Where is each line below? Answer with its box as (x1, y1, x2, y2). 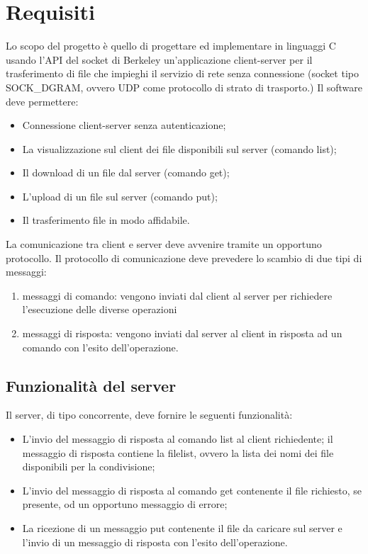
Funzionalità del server (6, 374, 177, 396)
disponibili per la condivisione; (22, 459, 155, 474)
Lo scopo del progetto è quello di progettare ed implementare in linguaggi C (6, 38, 336, 53)
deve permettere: (6, 94, 79, 108)
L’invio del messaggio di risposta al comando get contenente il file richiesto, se (22, 482, 362, 497)
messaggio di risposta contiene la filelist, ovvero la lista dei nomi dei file (22, 445, 334, 460)
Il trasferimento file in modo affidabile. (22, 213, 190, 227)
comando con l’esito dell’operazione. (22, 339, 179, 354)
